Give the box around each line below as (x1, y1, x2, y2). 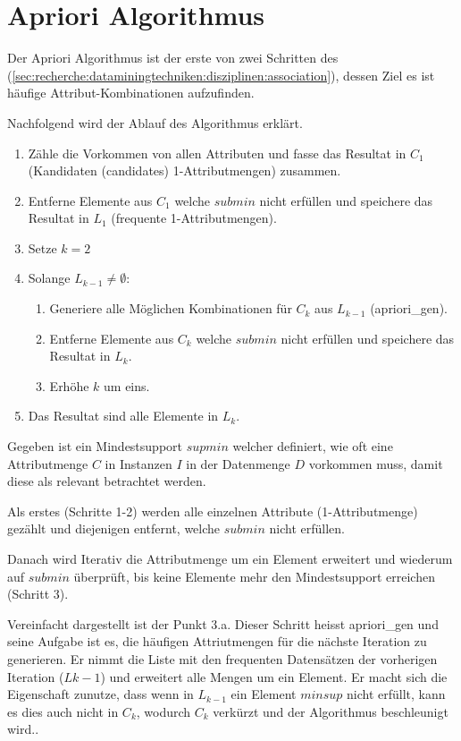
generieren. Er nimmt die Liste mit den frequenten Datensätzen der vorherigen (7, 649, 438, 668)
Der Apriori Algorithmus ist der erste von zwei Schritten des (7, 48, 339, 67)
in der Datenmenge (186, 454, 290, 473)
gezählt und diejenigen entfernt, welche (7, 519, 221, 538)
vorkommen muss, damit (308, 454, 443, 473)
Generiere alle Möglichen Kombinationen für (49, 299, 292, 318)
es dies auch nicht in (7, 702, 119, 720)
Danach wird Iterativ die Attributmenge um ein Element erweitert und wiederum (7, 549, 453, 567)
